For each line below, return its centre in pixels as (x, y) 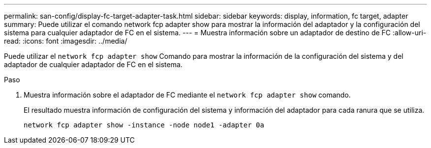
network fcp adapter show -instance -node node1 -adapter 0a (144, 125)
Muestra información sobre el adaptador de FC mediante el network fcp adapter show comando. (187, 95)
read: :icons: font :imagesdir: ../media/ (66, 41)
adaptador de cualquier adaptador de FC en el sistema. (93, 64)
